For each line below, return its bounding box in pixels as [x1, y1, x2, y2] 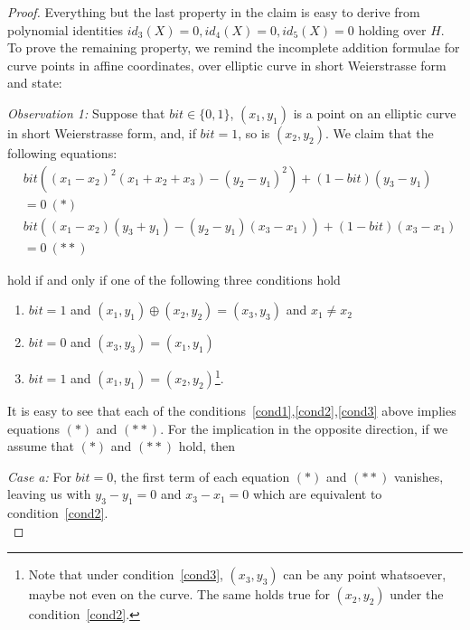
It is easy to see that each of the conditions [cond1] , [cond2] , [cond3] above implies [7, 400, 456, 419]
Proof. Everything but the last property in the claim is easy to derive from [7, 3, 420, 21]
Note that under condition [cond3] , [28, 565, 223, 584]
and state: [7, 73, 62, 92]
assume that [7, 437, 75, 456]
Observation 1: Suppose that [7, 103, 165, 122]
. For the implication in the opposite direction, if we [160, 418, 448, 437]
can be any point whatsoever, [283, 565, 446, 584]
